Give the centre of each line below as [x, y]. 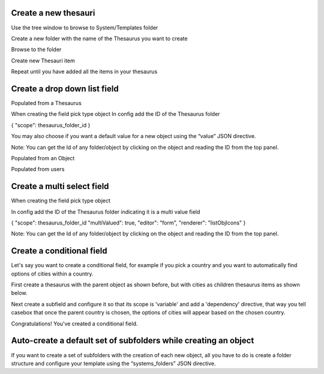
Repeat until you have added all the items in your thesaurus [84, 71]
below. [19, 293]
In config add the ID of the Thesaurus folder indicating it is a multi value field [106, 212]
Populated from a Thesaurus [46, 103]
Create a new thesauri [53, 13]
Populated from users [38, 169]
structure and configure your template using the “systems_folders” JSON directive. [113, 363]
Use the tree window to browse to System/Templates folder [85, 28]
